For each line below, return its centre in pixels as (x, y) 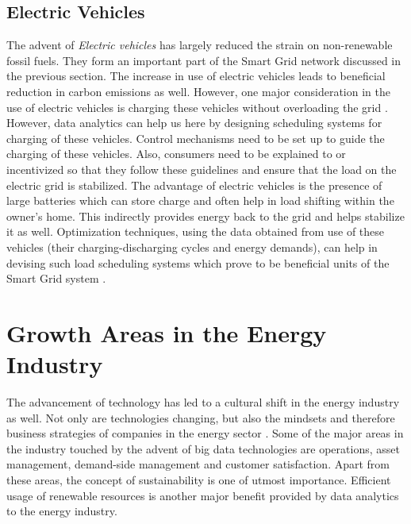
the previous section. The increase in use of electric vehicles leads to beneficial (196, 76)
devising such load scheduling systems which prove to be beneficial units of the (198, 262)
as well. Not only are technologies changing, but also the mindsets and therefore (201, 417)
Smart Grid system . (56, 278)
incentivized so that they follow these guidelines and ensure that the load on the (202, 169)
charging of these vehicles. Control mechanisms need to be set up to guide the (196, 138)
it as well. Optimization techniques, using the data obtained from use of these (196, 231)
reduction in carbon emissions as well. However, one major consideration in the (198, 91)
